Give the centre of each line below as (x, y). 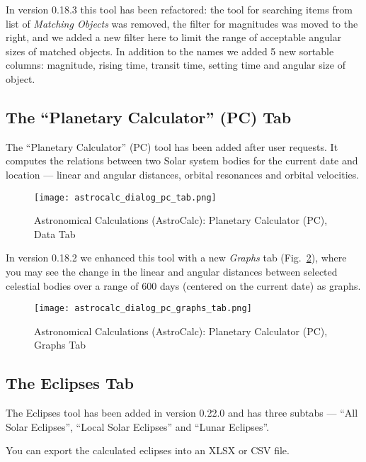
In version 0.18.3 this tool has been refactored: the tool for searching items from (179, 9)
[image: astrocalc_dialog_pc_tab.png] (125, 197)
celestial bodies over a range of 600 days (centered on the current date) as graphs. (183, 285)
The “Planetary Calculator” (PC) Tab (149, 117)
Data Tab (55, 233)
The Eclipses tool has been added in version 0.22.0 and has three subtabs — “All (182, 413)
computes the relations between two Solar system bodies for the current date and (182, 160)
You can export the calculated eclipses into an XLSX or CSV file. (148, 450)
